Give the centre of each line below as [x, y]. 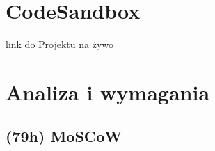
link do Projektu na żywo [60, 44]
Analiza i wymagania [108, 92]
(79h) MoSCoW [64, 136]
